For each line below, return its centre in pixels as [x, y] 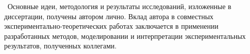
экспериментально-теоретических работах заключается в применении [111, 26]
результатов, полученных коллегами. [60, 46]
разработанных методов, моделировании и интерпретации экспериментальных [125, 36]
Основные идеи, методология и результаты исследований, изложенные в [119, 6]
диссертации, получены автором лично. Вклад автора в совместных [109, 16]
